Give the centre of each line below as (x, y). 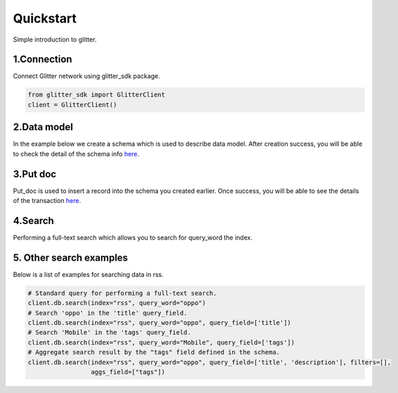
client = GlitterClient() (72, 105)
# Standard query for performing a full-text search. (122, 293)
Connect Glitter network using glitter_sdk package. (86, 76)
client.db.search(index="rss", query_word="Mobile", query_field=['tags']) (161, 342)
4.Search (33, 221)
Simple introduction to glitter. (55, 39)
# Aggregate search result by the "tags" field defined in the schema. (154, 353)
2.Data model (43, 127)
